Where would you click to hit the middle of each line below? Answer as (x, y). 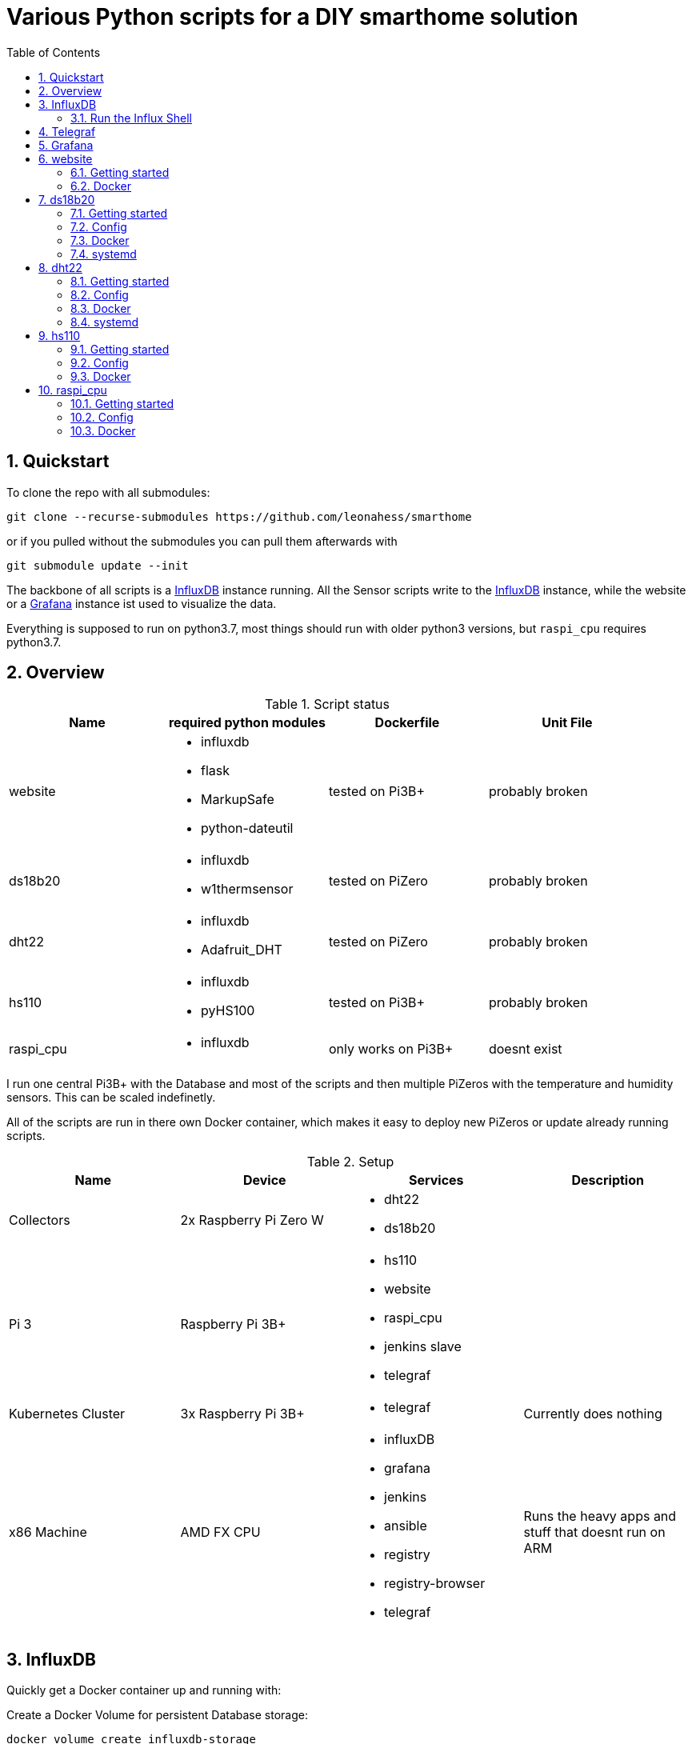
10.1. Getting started (122, 403)
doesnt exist (525, 1049)
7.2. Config (99, 226)
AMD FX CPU (220, 1532)
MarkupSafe (237, 800)
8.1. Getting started (120, 281)
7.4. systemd (104, 254)
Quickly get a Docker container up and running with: (144, 1690)
